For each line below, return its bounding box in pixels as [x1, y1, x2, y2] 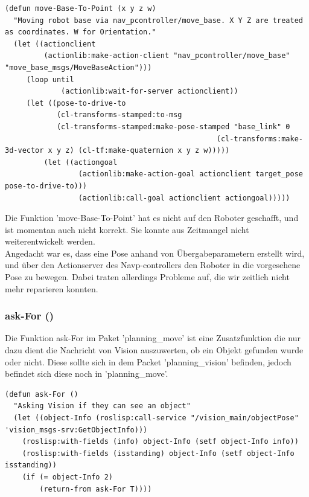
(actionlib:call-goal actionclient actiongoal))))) [78, 193, 290, 202]
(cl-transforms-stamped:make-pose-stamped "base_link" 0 [56, 122, 290, 131]
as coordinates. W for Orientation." [5, 28, 156, 37]
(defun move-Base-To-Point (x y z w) [5, 4, 156, 13]
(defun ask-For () [5, 390, 78, 399]
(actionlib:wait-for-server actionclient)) [61, 87, 238, 96]
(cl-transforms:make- [216, 134, 303, 143]
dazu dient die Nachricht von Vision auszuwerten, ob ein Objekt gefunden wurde [5, 344, 304, 356]
